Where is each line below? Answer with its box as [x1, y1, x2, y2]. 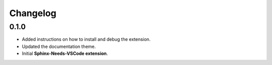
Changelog [9, 8, 56, 19]
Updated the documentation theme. [22, 43, 96, 49]
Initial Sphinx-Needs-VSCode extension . [22, 50, 108, 56]
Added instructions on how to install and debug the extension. [22, 36, 151, 42]
